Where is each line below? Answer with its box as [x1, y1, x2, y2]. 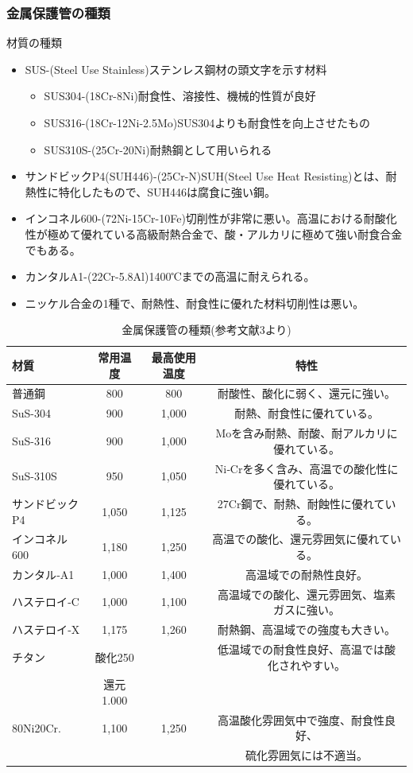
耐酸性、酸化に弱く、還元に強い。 [218, 385, 396, 402]
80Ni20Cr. [12, 719, 61, 736]
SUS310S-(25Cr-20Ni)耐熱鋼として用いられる [44, 141, 272, 157]
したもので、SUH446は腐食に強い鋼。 [80, 183, 276, 200]
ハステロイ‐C [12, 593, 79, 610]
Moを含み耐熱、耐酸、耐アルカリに [215, 425, 398, 441]
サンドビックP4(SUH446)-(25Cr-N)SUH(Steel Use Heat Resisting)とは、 [25, 168, 386, 185]
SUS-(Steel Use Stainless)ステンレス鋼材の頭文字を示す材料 [25, 60, 327, 77]
